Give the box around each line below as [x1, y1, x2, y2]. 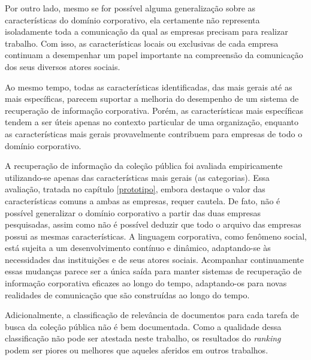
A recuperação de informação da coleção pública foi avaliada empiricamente [5, 159, 283, 172]
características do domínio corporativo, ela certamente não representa [5, 13, 260, 26]
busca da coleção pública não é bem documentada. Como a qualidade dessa [5, 320, 282, 332]
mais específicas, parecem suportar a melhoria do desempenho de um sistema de [5, 92, 299, 105]
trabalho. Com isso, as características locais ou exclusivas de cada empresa [5, 37, 279, 49]
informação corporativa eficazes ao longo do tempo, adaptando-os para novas [5, 277, 287, 289]
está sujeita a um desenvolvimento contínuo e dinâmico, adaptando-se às [5, 241, 271, 254]
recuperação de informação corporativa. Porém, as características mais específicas [5, 104, 303, 116]
